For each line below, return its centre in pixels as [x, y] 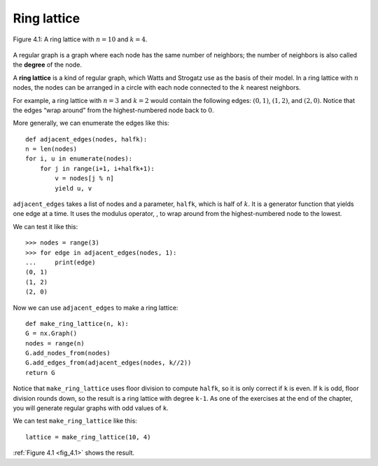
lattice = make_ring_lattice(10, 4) [88, 437]
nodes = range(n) [55, 343]
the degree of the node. [47, 65]
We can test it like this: [45, 226]
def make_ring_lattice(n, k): [77, 323]
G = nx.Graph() [51, 334]
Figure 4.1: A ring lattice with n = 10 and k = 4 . [80, 39]
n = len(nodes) [51, 149]
